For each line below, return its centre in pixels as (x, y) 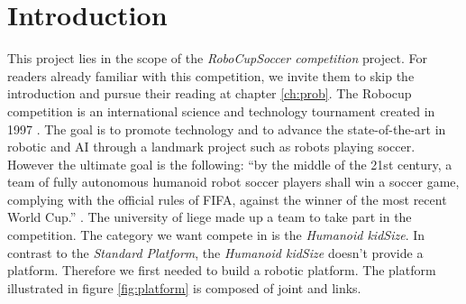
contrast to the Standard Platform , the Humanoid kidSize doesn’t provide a (215, 252)
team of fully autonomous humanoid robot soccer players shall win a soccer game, (233, 182)
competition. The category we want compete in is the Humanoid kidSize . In (216, 235)
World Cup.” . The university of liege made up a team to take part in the (210, 217)
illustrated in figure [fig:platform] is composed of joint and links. (184, 287)
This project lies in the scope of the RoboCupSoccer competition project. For (217, 58)
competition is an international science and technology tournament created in (221, 111)
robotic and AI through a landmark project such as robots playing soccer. (211, 147)
